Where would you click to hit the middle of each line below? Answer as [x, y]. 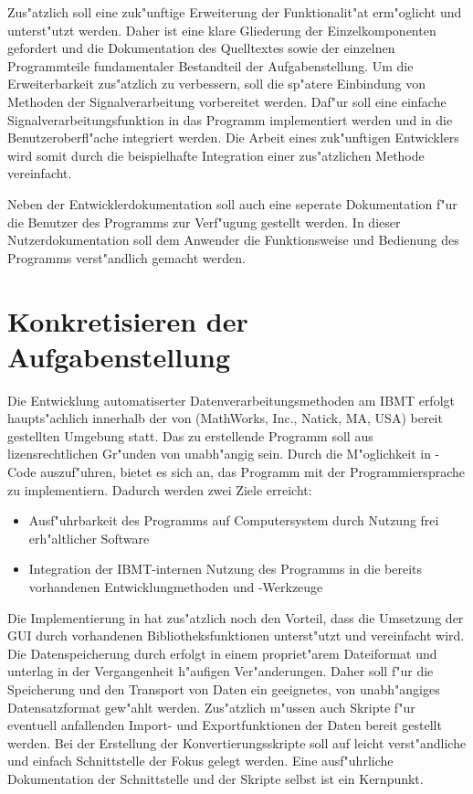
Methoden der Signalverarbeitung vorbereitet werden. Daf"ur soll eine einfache [227, 101]
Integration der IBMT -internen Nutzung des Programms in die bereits [225, 569]
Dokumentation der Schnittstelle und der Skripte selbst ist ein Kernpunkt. [215, 778]
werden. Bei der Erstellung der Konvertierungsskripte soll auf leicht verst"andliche [237, 742]
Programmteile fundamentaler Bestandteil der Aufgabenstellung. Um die [210, 65]
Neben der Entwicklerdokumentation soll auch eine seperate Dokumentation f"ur [232, 203]
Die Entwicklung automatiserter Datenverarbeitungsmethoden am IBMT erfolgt [231, 400]
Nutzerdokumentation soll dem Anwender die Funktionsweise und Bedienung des [233, 240]
